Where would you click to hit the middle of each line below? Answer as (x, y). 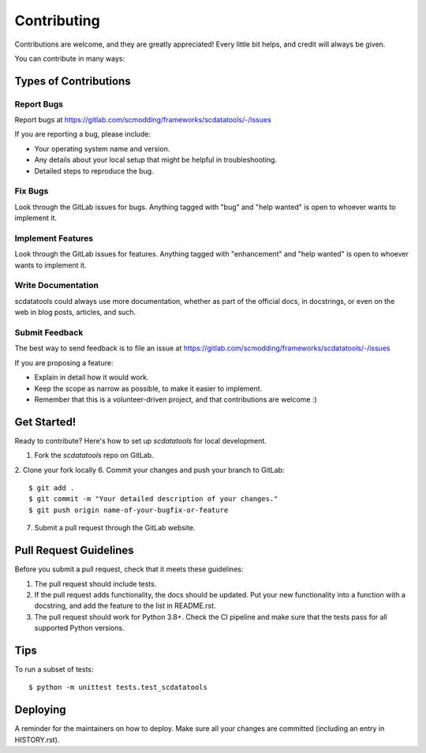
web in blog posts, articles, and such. (75, 313)
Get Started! (45, 422)
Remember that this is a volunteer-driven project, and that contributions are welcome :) (176, 399)
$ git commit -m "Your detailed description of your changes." (153, 499)
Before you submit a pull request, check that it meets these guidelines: (129, 569)
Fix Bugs (32, 191)
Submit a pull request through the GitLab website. (115, 528)
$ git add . (52, 488)
